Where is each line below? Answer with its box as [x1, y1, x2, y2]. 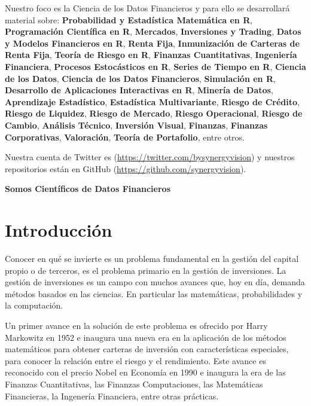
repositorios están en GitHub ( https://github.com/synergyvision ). [5, 162, 246, 175]
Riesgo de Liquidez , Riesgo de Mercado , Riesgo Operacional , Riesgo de [5, 107, 303, 120]
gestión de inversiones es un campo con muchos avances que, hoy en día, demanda [5, 276, 305, 288]
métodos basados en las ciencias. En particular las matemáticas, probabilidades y [5, 287, 303, 300]
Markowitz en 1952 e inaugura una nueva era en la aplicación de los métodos [5, 331, 286, 343]
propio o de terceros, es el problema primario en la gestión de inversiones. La [5, 264, 286, 276]
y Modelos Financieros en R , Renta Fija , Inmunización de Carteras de [5, 36, 300, 49]
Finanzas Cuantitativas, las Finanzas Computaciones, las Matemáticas [5, 377, 263, 390]
